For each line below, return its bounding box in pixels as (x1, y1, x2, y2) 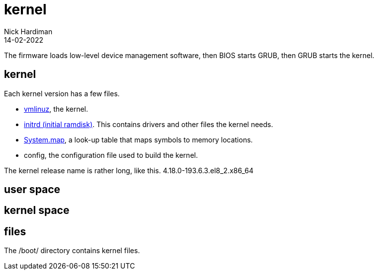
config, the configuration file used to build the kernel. (24, 150, 198, 159)
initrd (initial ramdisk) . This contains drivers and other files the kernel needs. (24, 120, 273, 129)
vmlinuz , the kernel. (24, 104, 89, 113)
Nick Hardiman (4, 27, 53, 36)
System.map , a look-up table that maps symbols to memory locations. (24, 135, 253, 144)
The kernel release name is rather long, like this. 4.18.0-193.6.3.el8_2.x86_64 (4, 166, 254, 175)
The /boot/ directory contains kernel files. (4, 246, 140, 255)
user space (4, 183, 61, 196)
